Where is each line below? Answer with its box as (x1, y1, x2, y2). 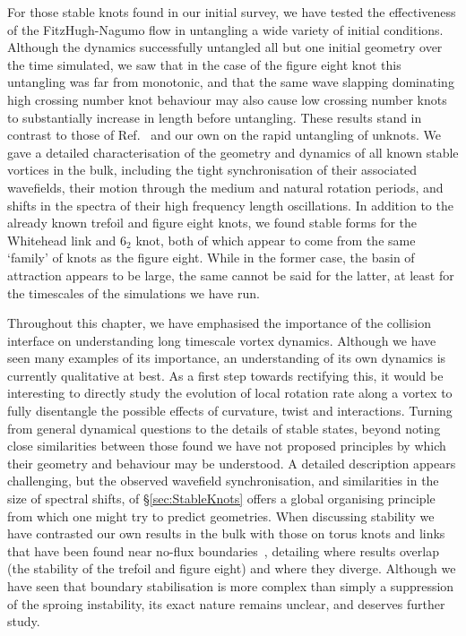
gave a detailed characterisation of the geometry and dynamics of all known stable (7, 142, 459, 161)
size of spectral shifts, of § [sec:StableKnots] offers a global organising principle (7, 489, 436, 508)
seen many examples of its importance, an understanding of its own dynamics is (7, 348, 446, 367)
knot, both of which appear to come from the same (135, 230, 416, 249)
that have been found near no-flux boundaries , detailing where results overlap (7, 541, 439, 560)
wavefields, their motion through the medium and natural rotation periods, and (7, 177, 444, 196)
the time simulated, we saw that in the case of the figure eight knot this (7, 55, 401, 73)
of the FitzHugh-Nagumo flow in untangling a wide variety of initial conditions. (7, 20, 444, 39)
